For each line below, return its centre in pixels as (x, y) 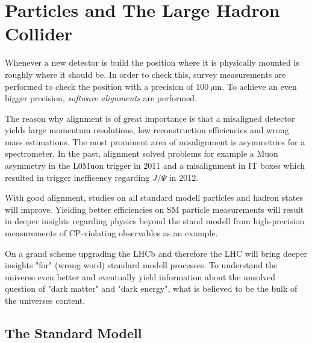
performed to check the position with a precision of (99, 86)
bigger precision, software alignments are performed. (101, 98)
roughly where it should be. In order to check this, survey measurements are (145, 74)
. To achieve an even (259, 86)
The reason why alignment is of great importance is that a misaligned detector (150, 118)
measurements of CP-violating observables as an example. (111, 233)
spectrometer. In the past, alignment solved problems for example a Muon (142, 153)
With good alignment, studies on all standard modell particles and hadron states (154, 197)
